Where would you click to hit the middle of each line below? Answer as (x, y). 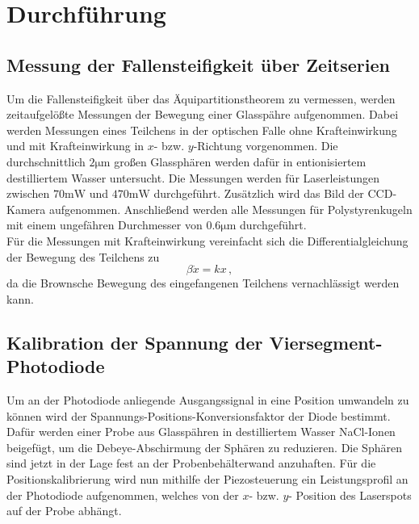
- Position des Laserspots (350, 495)
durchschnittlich (46, 161)
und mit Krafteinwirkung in (75, 146)
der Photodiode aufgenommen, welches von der (123, 495)
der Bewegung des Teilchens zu (83, 256)
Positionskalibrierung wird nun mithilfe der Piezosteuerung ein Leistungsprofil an (207, 479)
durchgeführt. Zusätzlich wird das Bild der (259, 193)
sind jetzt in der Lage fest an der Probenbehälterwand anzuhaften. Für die (191, 463)
